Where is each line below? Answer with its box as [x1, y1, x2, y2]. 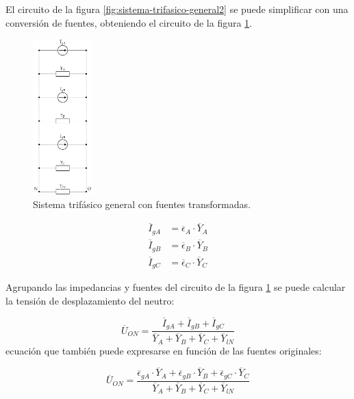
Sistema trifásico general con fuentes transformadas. [33, 196, 251, 211]
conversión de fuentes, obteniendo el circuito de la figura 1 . [5, 15, 253, 29]
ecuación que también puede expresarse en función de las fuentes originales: [5, 343, 322, 357]
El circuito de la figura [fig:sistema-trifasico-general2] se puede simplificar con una [5, 2, 349, 16]
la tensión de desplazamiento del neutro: [5, 293, 175, 307]
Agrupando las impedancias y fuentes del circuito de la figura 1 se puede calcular [5, 280, 346, 294]
